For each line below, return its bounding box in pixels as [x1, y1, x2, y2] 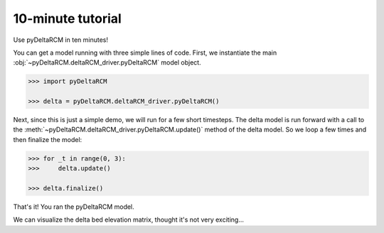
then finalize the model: [13, 135, 82, 143]
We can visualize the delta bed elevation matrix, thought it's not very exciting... [13, 215, 245, 224]
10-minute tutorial [13, 11, 122, 26]
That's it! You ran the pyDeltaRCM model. [13, 202, 134, 211]
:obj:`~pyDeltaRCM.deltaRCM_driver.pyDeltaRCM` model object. [13, 58, 202, 67]
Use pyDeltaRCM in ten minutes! [13, 36, 108, 44]
